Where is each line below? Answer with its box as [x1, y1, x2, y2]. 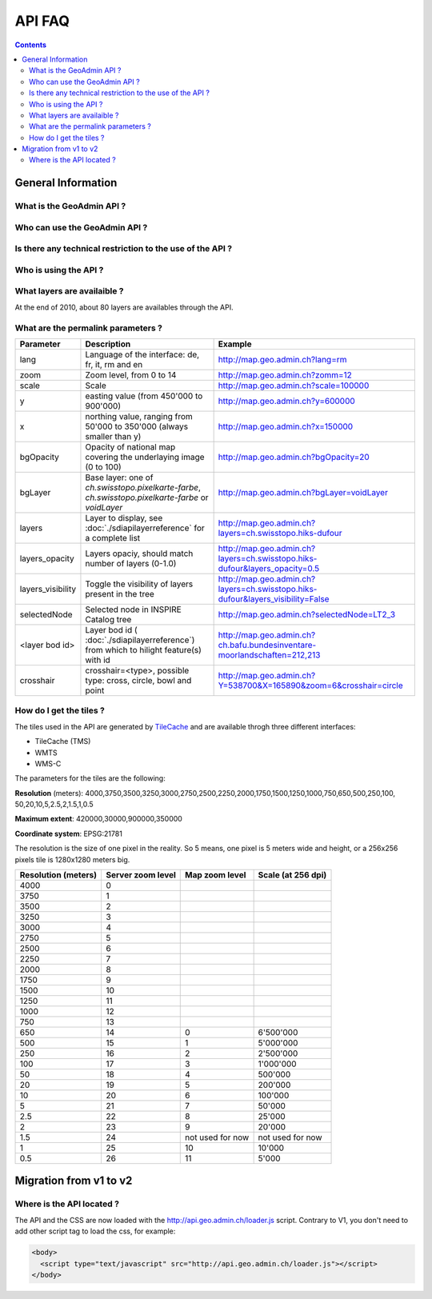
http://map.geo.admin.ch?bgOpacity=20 [218, 452, 370, 462]
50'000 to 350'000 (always [85, 421, 188, 432]
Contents [14, 40, 47, 50]
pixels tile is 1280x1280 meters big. [14, 854, 130, 864]
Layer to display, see [85, 513, 163, 523]
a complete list [85, 533, 141, 543]
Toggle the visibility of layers [85, 578, 194, 590]
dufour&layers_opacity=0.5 [218, 563, 320, 574]
